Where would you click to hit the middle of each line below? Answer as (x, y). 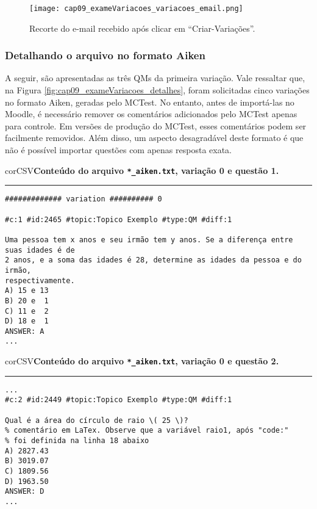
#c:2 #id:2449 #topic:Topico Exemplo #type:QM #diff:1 (119, 400)
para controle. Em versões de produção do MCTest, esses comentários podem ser (156, 125)
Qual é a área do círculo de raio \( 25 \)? (97, 420)
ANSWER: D (25, 492)
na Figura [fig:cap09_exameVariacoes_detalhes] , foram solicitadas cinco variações (157, 90)
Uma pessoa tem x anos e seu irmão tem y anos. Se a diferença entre (149, 240)
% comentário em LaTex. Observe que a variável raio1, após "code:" (147, 431)
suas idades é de (40, 250)
